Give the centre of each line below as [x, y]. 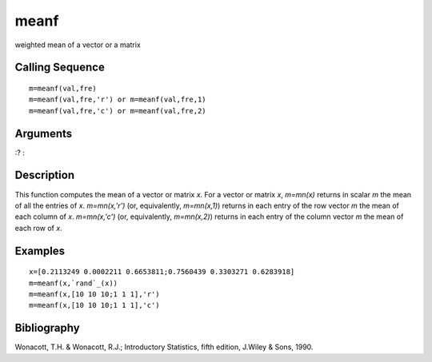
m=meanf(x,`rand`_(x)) [74, 283]
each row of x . [39, 228]
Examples [40, 251]
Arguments [44, 133]
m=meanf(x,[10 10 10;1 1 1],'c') [94, 305]
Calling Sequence [60, 68]
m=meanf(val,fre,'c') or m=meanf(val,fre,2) [118, 111]
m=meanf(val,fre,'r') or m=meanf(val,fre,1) [118, 99]
